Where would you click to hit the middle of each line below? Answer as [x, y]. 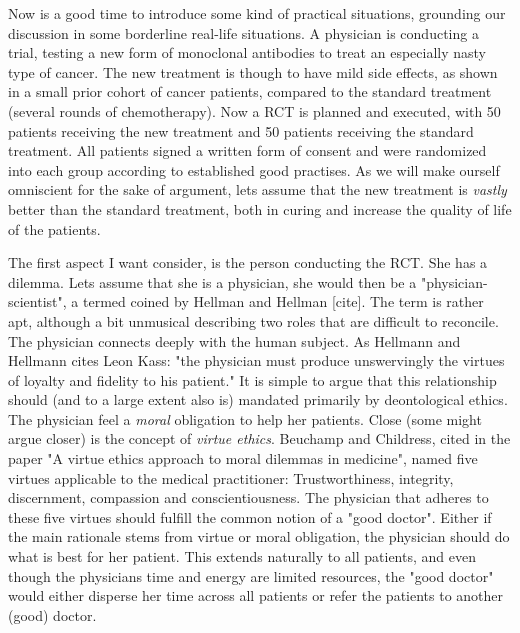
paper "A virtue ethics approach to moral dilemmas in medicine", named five [243, 458]
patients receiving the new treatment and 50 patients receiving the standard [241, 130]
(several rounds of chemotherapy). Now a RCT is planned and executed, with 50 [254, 110]
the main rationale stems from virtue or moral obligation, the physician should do [259, 536]
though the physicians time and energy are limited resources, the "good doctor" [251, 575]
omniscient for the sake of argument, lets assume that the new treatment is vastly [257, 189]
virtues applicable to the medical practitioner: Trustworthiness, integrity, [231, 477]
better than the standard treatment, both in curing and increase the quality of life [260, 208]
